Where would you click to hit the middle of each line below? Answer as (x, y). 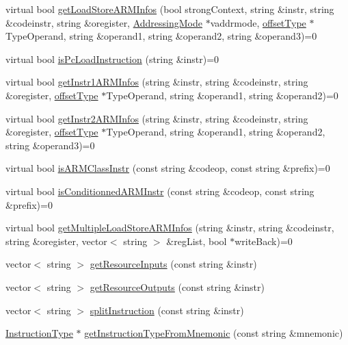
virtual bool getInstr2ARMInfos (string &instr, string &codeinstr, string (157, 118)
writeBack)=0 (264, 241)
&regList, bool (197, 241)
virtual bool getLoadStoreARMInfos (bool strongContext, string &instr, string (170, 9)
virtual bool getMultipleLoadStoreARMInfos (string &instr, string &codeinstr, (170, 228)
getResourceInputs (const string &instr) (173, 264)
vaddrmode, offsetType (258, 22)
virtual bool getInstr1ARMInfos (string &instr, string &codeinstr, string (157, 82)
